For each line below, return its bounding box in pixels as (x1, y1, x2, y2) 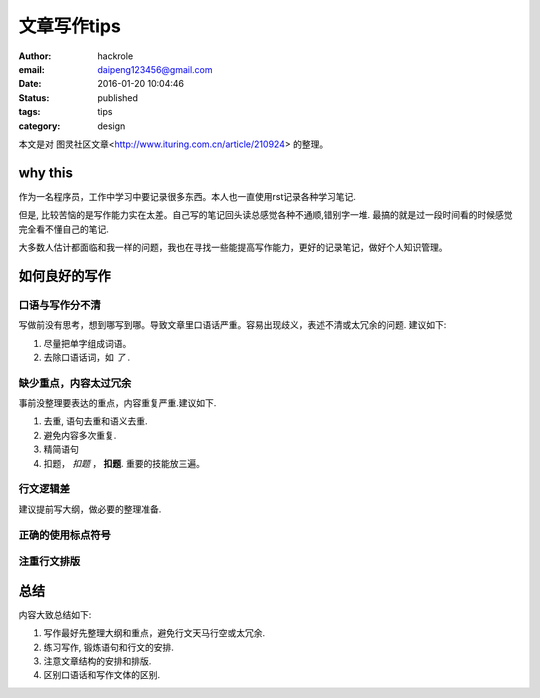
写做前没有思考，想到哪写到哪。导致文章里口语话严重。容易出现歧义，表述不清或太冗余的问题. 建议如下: (18, 319, 447, 331)
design (97, 120, 126, 132)
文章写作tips (18, 15, 122, 37)
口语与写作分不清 (18, 298, 101, 312)
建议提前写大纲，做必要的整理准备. (18, 503, 162, 515)
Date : (18, 78, 42, 90)
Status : (18, 91, 50, 104)
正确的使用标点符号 (18, 528, 112, 542)
